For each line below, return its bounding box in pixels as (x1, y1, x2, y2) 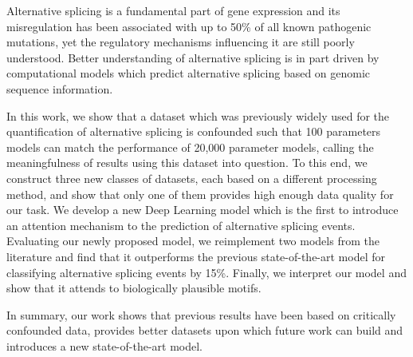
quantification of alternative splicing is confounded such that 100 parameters (6, 123, 381, 140)
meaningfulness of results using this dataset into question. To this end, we (6, 154, 368, 171)
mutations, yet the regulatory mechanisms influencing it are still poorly (6, 34, 355, 50)
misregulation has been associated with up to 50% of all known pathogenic (6, 18, 372, 34)
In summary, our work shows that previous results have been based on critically (6, 306, 396, 323)
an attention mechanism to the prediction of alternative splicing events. (6, 216, 356, 233)
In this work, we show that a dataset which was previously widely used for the (6, 107, 390, 124)
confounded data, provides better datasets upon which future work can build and (6, 322, 403, 339)
